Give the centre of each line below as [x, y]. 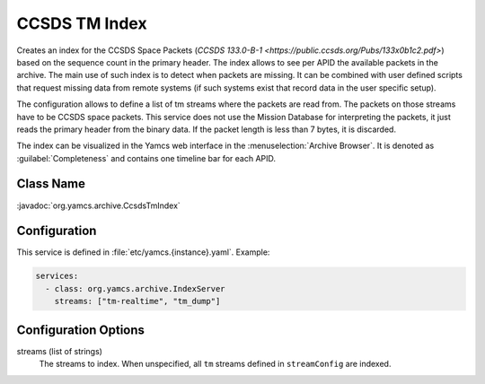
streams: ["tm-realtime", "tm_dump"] [137, 301]
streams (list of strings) [60, 351]
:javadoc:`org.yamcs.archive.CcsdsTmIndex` [99, 205]
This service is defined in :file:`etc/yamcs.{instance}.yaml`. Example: [143, 252]
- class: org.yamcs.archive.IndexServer [135, 288]
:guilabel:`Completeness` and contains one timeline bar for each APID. [146, 158]
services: [57, 276]
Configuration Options [81, 330]
